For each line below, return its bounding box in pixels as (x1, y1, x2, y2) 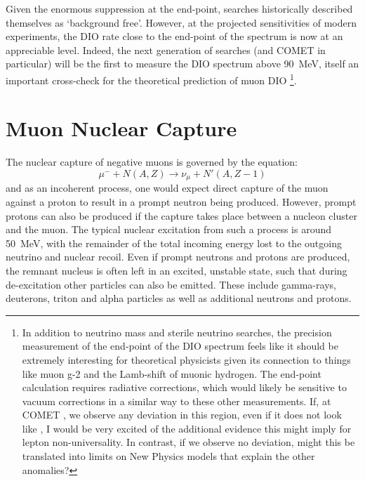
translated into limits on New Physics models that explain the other (22, 449, 315, 463)
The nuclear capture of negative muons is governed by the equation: (6, 154, 298, 169)
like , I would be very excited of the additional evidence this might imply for (22, 421, 352, 435)
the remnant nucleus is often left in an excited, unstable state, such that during (6, 263, 347, 277)
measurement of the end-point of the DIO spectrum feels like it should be (22, 338, 338, 353)
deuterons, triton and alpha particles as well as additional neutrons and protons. (6, 291, 352, 305)
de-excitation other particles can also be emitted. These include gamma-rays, (6, 277, 336, 291)
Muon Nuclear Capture (6, 114, 237, 143)
